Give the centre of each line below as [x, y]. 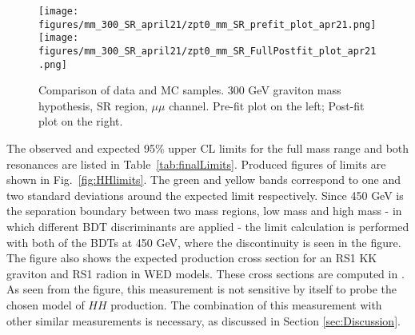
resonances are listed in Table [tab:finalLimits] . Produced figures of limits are [196, 164]
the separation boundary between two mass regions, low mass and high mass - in [204, 211]
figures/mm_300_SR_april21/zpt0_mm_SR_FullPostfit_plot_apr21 [207, 51]
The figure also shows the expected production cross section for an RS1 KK [192, 258]
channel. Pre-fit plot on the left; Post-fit [267, 105]
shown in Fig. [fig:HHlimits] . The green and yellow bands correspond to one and [204, 179]
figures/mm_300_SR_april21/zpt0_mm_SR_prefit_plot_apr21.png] [207, 24]
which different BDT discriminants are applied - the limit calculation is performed [208, 227]
